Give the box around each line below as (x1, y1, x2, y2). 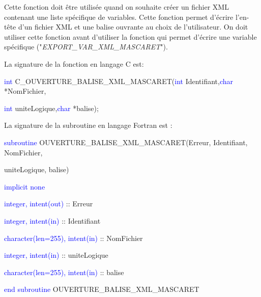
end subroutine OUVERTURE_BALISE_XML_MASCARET (4, 284, 199, 294)
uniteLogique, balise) (4, 164, 69, 175)
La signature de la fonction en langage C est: (4, 58, 144, 69)
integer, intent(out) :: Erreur (4, 198, 93, 209)
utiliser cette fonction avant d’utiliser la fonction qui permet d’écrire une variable (4, 31, 257, 42)
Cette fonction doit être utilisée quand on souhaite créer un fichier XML (4, 2, 229, 12)
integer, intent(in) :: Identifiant (4, 215, 101, 226)
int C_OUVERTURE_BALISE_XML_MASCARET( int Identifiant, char (4, 75, 234, 86)
